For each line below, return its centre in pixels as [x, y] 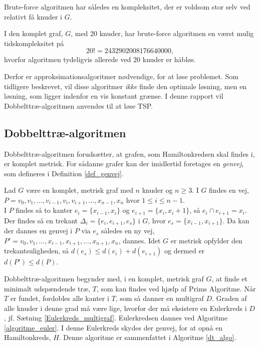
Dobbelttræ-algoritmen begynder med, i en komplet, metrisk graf [104, 278]
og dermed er [184, 251]
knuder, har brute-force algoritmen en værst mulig [177, 33]
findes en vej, [229, 190]
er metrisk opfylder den [206, 240]
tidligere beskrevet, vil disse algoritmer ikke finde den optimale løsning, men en [125, 86]
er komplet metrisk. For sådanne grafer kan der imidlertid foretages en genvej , [124, 163]
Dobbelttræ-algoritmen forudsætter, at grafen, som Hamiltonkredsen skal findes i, [129, 153]
